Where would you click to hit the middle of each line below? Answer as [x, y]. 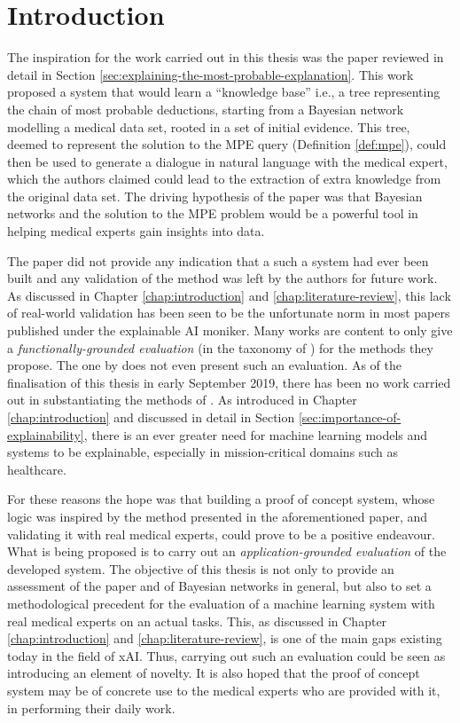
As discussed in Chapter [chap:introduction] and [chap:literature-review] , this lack [229, 295]
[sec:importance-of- [350, 417]
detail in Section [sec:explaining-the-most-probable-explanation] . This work [211, 74]
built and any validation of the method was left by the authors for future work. [222, 278]
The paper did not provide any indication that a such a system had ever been [218, 260]
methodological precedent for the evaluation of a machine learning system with [221, 603]
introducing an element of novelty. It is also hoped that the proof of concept [214, 673]
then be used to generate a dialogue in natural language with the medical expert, [227, 161]
